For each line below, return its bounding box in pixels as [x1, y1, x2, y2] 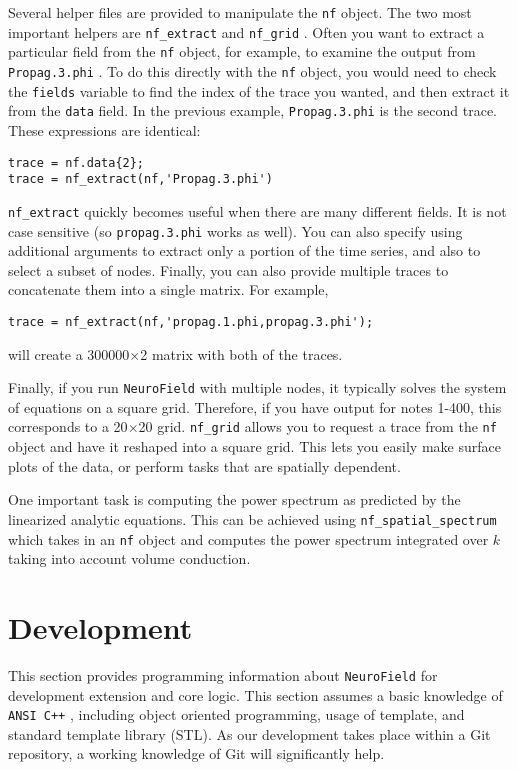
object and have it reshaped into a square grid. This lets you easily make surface [8, 436, 501, 457]
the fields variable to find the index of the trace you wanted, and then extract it [8, 80, 510, 101]
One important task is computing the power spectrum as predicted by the [8, 489, 461, 510]
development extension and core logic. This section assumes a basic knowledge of [8, 684, 503, 705]
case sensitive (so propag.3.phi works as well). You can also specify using [8, 220, 463, 241]
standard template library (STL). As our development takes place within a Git [8, 723, 491, 744]
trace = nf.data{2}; [8, 155, 145, 170]
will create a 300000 [8, 343, 130, 364]
